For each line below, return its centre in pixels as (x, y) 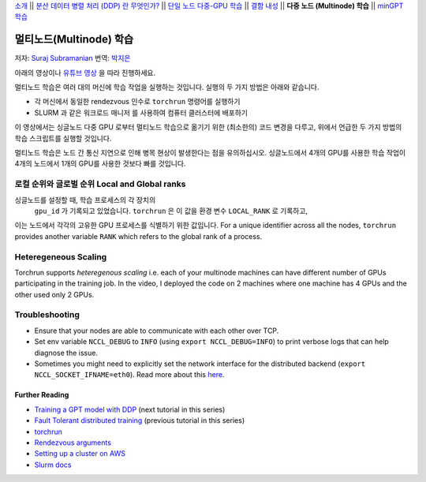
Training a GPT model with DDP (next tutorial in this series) (130, 409)
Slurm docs (53, 465)
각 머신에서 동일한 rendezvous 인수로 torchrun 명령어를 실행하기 (137, 102)
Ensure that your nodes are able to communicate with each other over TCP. (157, 331)
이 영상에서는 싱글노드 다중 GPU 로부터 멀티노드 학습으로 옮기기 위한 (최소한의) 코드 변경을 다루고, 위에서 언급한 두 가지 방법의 (208, 127)
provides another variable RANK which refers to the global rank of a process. (138, 236)
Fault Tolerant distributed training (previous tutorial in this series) (139, 420)
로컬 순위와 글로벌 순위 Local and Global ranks (100, 184)
